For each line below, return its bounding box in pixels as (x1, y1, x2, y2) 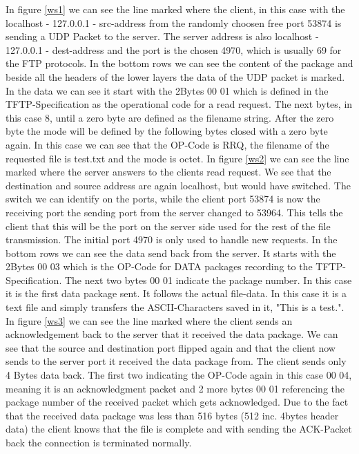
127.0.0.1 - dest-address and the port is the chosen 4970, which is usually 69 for (6, 42, 342, 57)
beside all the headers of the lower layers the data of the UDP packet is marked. (6, 69, 345, 84)
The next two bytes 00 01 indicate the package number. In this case (64, 272, 352, 287)
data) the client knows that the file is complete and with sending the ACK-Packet (6, 422, 352, 436)
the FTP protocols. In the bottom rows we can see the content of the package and (6, 56, 353, 70)
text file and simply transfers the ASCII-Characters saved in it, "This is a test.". (6, 300, 345, 314)
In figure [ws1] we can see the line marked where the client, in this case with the (6, 2, 345, 16)
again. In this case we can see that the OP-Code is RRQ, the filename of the (6, 137, 329, 151)
